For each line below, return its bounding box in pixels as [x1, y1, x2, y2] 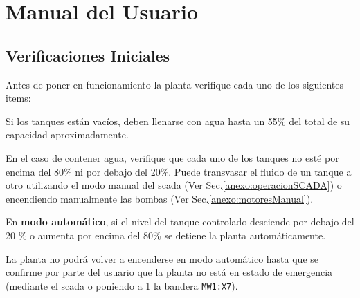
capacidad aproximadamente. [6, 127, 129, 142]
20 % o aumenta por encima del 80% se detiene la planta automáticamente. [6, 227, 326, 242]
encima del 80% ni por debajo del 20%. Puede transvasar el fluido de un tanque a [6, 164, 352, 178]
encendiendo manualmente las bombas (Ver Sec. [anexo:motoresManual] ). [6, 191, 314, 205]
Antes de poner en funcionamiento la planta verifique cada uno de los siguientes [6, 77, 344, 91]
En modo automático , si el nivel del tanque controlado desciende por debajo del [6, 214, 354, 229]
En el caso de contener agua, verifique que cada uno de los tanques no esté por [6, 150, 339, 165]
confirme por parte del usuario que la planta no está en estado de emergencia [6, 265, 333, 279]
